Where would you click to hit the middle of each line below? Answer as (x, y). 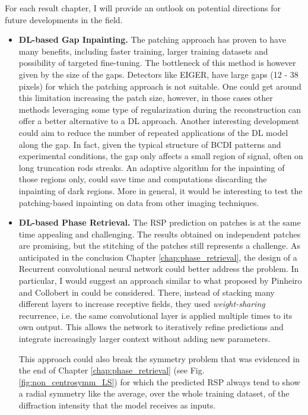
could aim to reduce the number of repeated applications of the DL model (153, 132)
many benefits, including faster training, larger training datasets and (143, 51)
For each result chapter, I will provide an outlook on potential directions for (143, 8)
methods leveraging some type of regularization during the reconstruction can (160, 109)
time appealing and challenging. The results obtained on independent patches (160, 234)
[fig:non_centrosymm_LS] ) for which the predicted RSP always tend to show (159, 381)
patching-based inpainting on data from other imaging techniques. (139, 202)
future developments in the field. (64, 19)
